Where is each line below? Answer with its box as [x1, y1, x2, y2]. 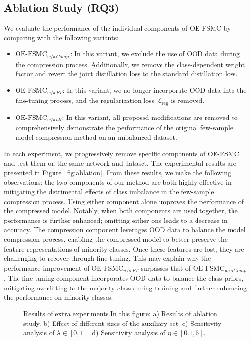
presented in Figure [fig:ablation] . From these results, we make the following [4, 167, 232, 177]
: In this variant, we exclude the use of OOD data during [70, 49, 240, 59]
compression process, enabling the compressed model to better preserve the [4, 234, 228, 244]
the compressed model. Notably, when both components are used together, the [4, 205, 238, 216]
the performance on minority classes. [4, 292, 113, 302]
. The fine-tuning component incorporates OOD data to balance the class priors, [4, 273, 244, 283]
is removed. [171, 95, 205, 105]
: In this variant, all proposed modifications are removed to [62, 112, 238, 122]
